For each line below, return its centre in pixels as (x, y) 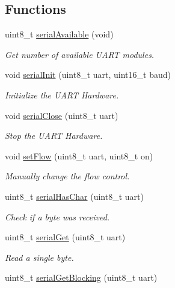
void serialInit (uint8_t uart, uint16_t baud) (88, 75)
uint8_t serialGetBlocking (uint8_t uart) (81, 277)
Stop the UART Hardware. (54, 136)
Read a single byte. (39, 257)
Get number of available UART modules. (80, 54)
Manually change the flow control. (67, 176)
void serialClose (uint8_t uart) (62, 115)
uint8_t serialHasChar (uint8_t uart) (74, 196)
